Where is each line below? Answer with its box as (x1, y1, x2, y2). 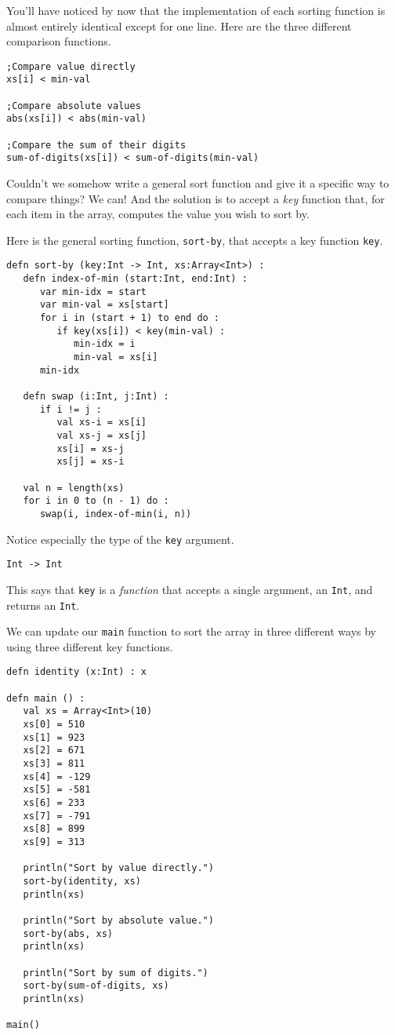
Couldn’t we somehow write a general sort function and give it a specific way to (6, 175, 390, 191)
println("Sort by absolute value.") (23, 914, 214, 926)
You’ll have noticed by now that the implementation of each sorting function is (6, 2, 386, 18)
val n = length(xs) (23, 482, 125, 494)
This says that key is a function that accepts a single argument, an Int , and (6, 581, 373, 597)
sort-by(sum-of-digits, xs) (23, 980, 169, 992)
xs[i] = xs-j (56, 443, 125, 454)
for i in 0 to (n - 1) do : (23, 495, 169, 507)
